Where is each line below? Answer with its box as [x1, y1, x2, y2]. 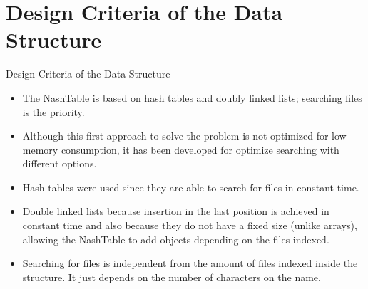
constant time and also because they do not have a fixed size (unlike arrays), [22, 218, 357, 233]
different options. [22, 156, 97, 171]
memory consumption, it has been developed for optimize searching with [22, 142, 339, 157]
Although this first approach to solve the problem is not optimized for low [22, 128, 347, 143]
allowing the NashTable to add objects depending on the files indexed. [22, 231, 329, 246]
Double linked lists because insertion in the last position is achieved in [22, 204, 329, 219]
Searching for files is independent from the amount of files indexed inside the [22, 256, 358, 270]
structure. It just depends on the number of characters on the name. [22, 269, 321, 284]
